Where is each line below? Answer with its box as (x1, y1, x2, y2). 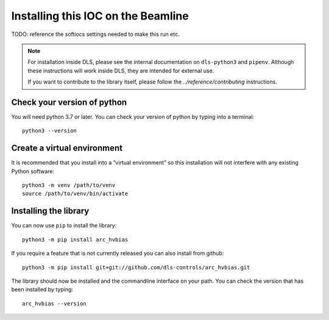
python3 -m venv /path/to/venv (22, 182, 116, 189)
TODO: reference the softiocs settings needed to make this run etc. (11, 30, 180, 38)
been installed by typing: (11, 286, 73, 293)
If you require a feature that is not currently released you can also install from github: (11, 250, 224, 257)
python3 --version (22, 127, 77, 134)
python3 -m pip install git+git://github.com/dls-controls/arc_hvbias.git (22, 264, 250, 271)
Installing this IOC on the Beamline (11, 9, 189, 23)
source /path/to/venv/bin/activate (22, 190, 129, 197)
